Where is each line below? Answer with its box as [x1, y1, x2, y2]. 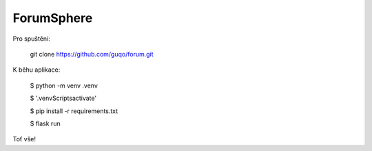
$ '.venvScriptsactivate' [30, 94, 96, 103]
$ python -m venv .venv [30, 81, 98, 90]
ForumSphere [12, 10, 93, 26]
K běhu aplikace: [12, 66, 61, 74]
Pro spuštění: [12, 34, 51, 43]
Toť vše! [12, 135, 36, 143]
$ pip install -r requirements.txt [30, 107, 118, 115]
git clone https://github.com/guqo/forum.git [30, 50, 154, 58]
